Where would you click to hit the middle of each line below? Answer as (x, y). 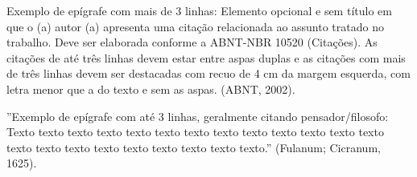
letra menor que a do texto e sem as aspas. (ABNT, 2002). (151, 88)
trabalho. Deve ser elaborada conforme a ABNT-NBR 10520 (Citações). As (192, 42)
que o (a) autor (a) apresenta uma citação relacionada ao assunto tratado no (195, 26)
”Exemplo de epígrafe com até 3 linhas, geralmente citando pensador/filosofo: (198, 116)
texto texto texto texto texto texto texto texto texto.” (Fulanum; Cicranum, (194, 147)
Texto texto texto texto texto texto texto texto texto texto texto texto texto (195, 132)
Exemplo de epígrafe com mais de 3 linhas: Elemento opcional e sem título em (199, 10)
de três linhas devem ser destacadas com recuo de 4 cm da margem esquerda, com (208, 73)
